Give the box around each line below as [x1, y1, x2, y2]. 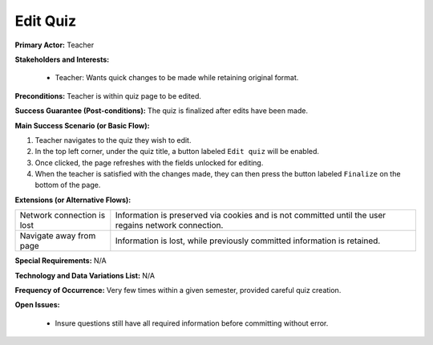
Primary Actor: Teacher [14, 40, 95, 50]
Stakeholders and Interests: [14, 55, 110, 64]
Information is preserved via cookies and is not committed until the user [115, 209, 386, 221]
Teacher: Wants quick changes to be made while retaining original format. [55, 73, 299, 83]
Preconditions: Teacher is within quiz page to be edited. [14, 91, 202, 100]
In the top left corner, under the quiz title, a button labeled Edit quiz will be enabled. [34, 147, 320, 156]
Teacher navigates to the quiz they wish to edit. [34, 135, 192, 144]
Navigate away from [19, 230, 96, 241]
